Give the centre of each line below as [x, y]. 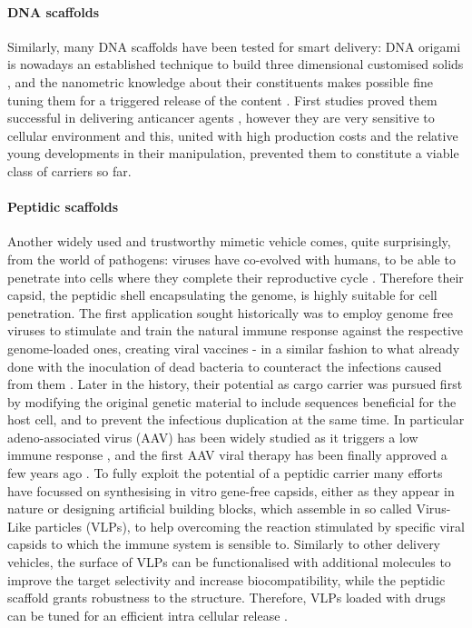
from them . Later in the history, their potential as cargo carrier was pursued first [235, 384]
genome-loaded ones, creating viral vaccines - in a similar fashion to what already [234, 348]
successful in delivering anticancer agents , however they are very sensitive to [221, 118]
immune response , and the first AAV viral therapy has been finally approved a [227, 455]
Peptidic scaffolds [63, 207]
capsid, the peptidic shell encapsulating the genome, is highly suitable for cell [222, 295]
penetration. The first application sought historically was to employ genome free [230, 312]
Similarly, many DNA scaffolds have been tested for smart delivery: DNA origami [234, 46]
